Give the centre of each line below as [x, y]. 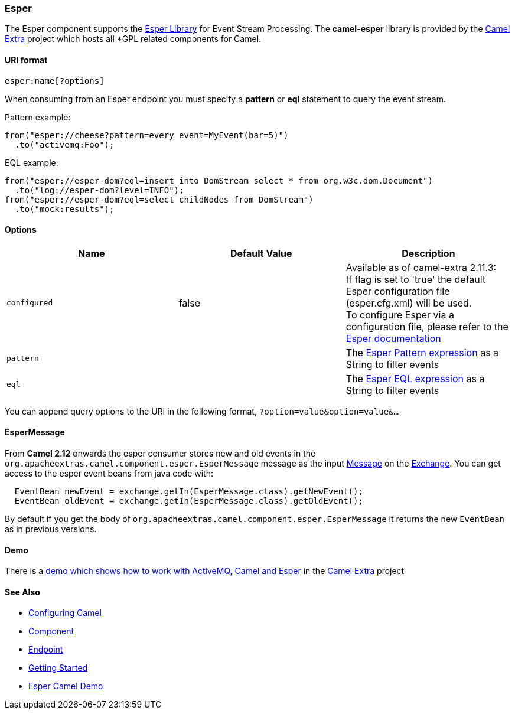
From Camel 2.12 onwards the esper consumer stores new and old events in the [160, 454]
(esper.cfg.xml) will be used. [409, 303]
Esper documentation [393, 338]
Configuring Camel [65, 613]
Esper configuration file [398, 291]
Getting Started [58, 668]
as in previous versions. [51, 529]
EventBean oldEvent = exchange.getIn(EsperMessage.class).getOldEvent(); [189, 501]
